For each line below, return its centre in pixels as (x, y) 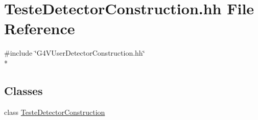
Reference (40, 28)
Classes (24, 90)
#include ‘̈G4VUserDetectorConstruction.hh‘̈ (75, 53)
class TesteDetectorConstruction (55, 112)
